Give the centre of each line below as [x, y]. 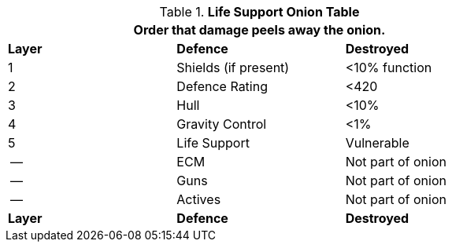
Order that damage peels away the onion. [259, 30]
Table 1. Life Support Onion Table [259, 12]
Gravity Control [222, 124]
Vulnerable [377, 143]
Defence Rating [222, 86]
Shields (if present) [233, 67]
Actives [199, 199]
